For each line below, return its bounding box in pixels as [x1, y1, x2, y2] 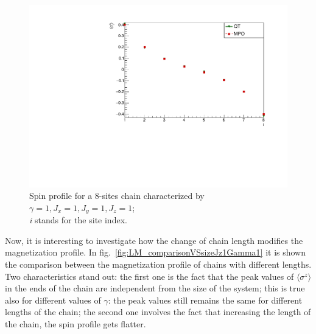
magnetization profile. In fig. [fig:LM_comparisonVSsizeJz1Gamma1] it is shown [5, 246, 306, 259]
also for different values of [5, 293, 101, 306]
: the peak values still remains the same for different [108, 293, 303, 306]
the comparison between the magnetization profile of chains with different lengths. [5, 258, 312, 271]
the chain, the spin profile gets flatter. [5, 318, 146, 330]
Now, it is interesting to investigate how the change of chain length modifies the [5, 234, 303, 246]
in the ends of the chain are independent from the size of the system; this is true [5, 282, 305, 294]
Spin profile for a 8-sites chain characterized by [29, 189, 205, 202]
